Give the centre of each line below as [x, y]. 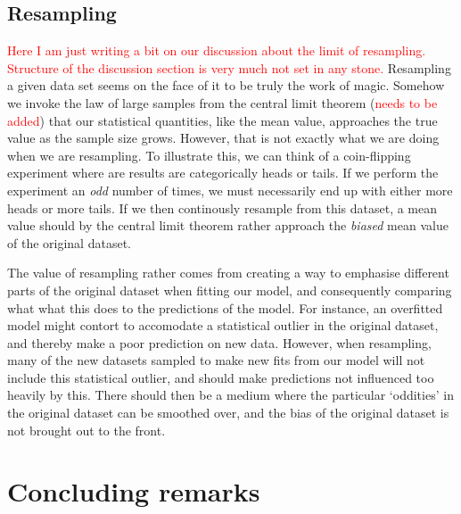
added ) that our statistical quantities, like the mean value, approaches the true [222, 120]
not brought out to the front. [86, 430]
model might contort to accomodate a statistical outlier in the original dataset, [223, 325]
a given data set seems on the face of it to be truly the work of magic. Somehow [226, 85]
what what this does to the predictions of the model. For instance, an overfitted [225, 307]
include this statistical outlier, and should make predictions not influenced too [221, 377]
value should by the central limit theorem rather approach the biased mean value [228, 225]
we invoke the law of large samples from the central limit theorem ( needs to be [222, 102]
